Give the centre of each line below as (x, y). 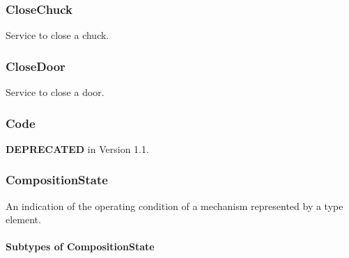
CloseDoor (36, 66)
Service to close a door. (55, 92)
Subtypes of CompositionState (80, 247)
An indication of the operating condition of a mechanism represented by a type (174, 205)
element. (23, 219)
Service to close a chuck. (57, 35)
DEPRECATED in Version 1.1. (77, 148)
